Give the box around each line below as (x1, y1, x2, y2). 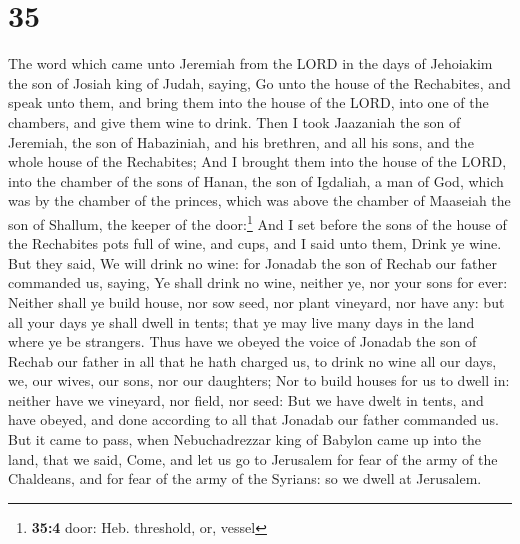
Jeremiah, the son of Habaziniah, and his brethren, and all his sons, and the (8, 131, 474, 152)
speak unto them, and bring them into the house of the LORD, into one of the (8, 92, 489, 113)
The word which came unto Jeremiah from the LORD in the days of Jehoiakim (8, 53, 493, 74)
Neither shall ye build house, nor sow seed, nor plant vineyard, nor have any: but (8, 291, 505, 312)
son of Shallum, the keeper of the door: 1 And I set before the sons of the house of (8, 210, 507, 234)
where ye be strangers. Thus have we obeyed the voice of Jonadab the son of (8, 331, 477, 352)
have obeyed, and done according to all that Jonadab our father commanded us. (8, 409, 499, 430)
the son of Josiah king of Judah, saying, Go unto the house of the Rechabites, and (8, 72, 511, 93)
